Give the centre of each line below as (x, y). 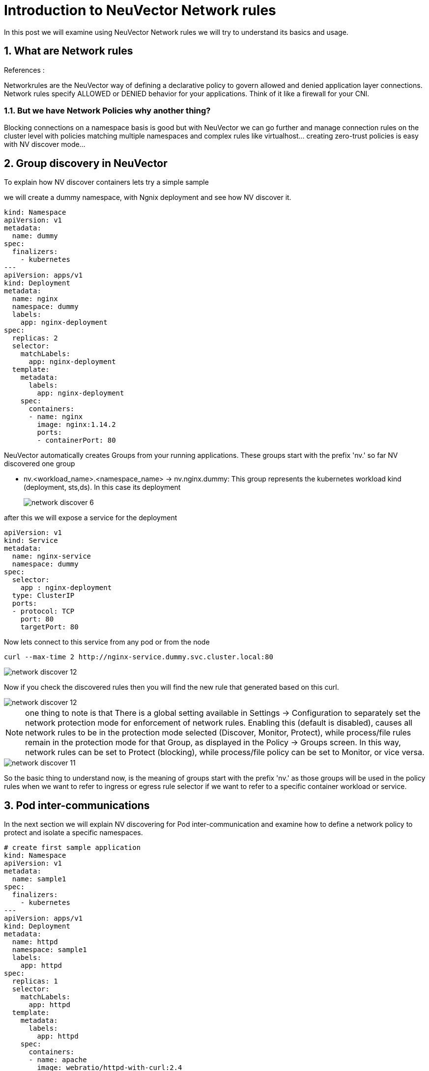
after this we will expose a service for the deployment (91, 518)
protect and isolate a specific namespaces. (73, 833)
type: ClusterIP (43, 596)
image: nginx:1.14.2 (76, 425)
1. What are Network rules (69, 51)
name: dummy (35, 236)
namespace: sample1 (49, 950)
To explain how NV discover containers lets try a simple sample (106, 182)
